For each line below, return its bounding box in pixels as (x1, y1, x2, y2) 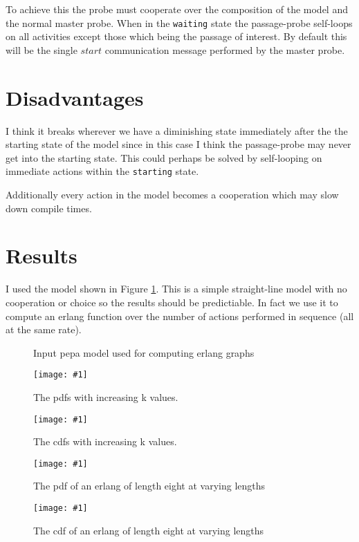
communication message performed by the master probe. (104, 42, 345, 57)
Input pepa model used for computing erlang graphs (33, 345, 255, 359)
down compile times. (6, 200, 92, 215)
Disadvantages (6, 83, 144, 111)
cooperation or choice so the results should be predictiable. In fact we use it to (6, 295, 338, 309)
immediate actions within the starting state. (6, 164, 199, 178)
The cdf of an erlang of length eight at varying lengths (33, 523, 264, 537)
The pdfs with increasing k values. (33, 389, 178, 404)
